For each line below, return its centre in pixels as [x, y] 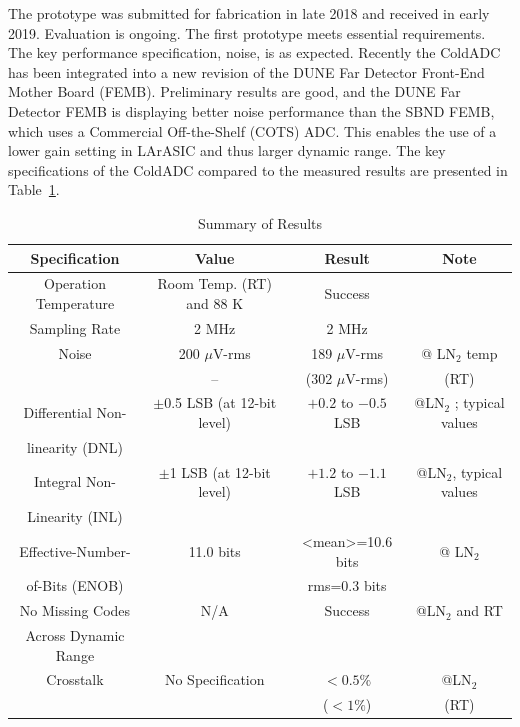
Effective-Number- [75, 550]
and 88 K [215, 302]
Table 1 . [34, 189]
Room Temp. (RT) [214, 283]
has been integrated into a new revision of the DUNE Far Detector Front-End [246, 71]
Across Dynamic [75, 635]
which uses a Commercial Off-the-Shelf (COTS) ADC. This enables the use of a [252, 130]
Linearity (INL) [75, 516]
